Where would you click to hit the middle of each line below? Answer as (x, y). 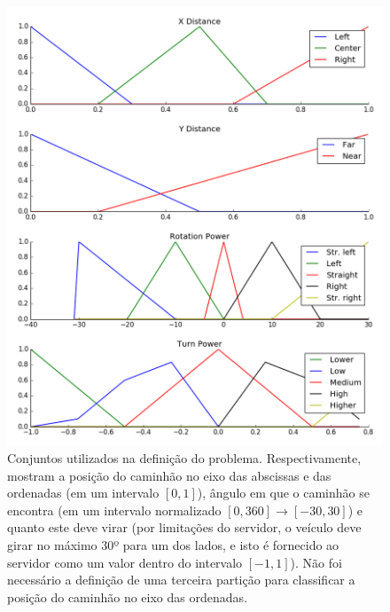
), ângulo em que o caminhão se (283, 493)
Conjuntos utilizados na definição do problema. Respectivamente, (184, 458)
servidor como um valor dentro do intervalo (125, 562)
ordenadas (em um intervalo (83, 493)
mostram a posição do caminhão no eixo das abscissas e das (169, 475)
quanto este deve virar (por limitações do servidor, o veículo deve (184, 527)
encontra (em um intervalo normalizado (114, 510)
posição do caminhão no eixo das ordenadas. (127, 596)
